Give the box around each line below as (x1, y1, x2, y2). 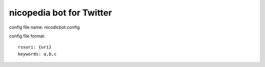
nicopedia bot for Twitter (9, 7, 112, 18)
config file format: (9, 33, 46, 39)
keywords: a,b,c (18, 51, 57, 57)
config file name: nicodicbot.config (9, 24, 80, 30)
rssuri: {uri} (18, 44, 52, 50)
